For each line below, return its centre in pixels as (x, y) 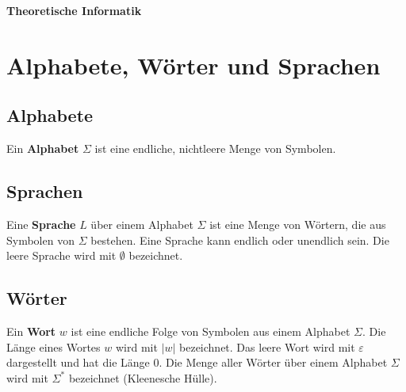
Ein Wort (31, 331)
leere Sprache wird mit (61, 255)
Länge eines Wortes (54, 346)
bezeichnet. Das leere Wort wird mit (267, 346)
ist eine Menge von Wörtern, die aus (298, 224)
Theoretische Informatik (74, 10)
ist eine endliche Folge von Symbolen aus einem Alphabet (211, 331)
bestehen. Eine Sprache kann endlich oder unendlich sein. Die (240, 240)
